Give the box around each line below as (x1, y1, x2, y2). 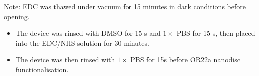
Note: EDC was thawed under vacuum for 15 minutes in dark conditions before (4, 1, 246, 11)
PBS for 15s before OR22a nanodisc (130, 54, 240, 65)
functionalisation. (15, 64, 69, 74)
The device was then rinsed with (15, 54, 115, 65)
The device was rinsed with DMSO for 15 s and (15, 28, 161, 38)
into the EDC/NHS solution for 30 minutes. (15, 37, 149, 48)
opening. (4, 11, 30, 21)
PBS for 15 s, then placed (176, 28, 255, 38)
